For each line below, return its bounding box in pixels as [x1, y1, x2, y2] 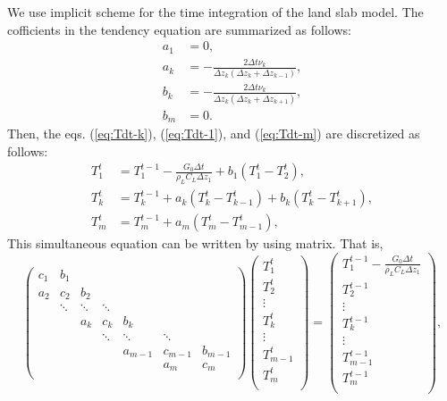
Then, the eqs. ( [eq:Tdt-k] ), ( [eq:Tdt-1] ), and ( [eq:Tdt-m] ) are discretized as [7, 124, 420, 143]
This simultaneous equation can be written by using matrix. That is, [7, 234, 384, 253]
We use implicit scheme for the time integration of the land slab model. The [7, 3, 424, 21]
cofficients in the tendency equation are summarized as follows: [7, 20, 351, 38]
